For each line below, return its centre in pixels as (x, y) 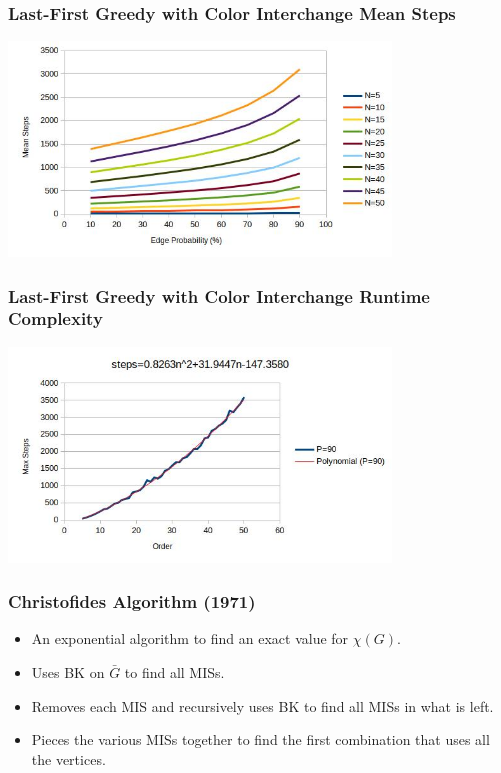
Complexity (55, 318)
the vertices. (68, 758)
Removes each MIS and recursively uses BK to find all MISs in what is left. (262, 705)
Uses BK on (68, 671)
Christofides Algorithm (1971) (132, 601)
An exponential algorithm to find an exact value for (190, 638)
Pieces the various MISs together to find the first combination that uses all (260, 739)
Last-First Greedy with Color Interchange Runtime (219, 295)
